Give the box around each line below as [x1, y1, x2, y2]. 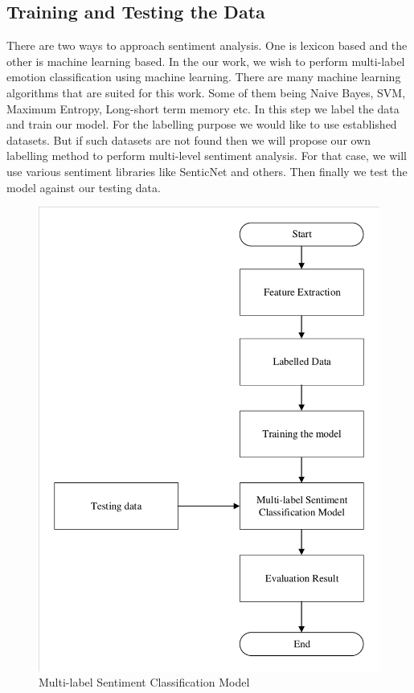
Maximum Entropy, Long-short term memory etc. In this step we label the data [6, 100, 400, 117]
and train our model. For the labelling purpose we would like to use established [6, 116, 397, 133]
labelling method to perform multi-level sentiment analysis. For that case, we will [6, 147, 407, 164]
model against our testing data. [6, 178, 161, 195]
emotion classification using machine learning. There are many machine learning [6, 68, 401, 85]
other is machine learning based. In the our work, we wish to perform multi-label [6, 52, 405, 69]
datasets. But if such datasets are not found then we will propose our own [6, 131, 371, 148]
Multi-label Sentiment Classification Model [39, 674, 250, 691]
